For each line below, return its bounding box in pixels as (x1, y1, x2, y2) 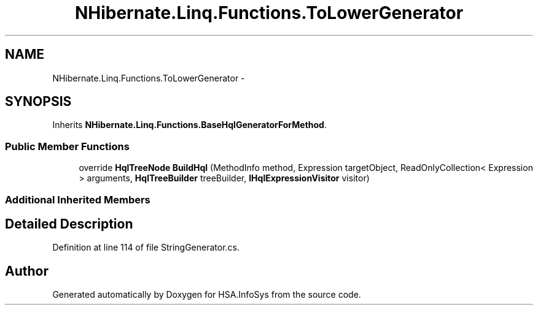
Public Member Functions (5, 140, 130, 153)
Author (5, 263, 49, 279)
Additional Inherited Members (5, 193, 150, 206)
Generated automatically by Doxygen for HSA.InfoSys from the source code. (52, 289, 361, 300)
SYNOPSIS (5, 94, 72, 110)
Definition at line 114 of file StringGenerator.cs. (52, 242, 240, 253)
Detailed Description (5, 216, 133, 232)
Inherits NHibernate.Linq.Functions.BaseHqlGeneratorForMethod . (52, 119, 327, 130)
